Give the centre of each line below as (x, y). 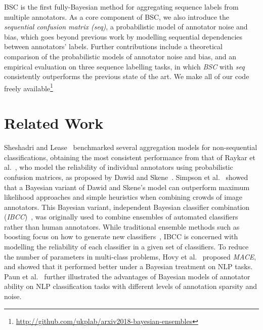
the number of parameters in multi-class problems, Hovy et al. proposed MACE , (130, 256)
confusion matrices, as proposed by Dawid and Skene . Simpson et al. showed (126, 177)
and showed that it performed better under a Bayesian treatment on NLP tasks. (128, 266)
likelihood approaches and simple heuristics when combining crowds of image (123, 197)
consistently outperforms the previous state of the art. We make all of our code (127, 76)
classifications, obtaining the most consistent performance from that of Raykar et (130, 157)
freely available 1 (29, 87)
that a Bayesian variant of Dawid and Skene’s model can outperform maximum (127, 187)
